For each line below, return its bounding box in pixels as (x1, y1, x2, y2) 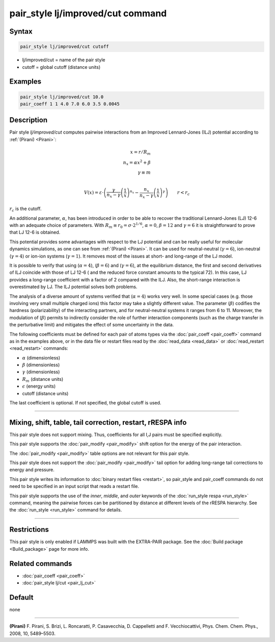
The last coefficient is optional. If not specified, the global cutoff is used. (9, 400, 161, 406)
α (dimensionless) (22, 354, 61, 361)
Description (9, 116, 48, 124)
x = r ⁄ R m (130, 149, 151, 156)
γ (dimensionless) (22, 369, 60, 375)
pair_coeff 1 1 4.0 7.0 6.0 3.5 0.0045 (20, 101, 120, 107)
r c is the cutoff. (9, 206, 42, 213)
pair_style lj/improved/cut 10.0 (20, 94, 104, 99)
